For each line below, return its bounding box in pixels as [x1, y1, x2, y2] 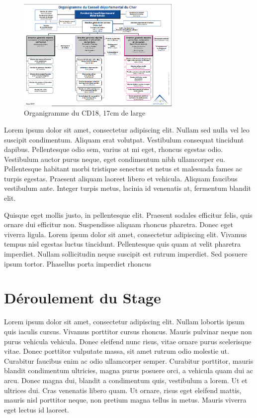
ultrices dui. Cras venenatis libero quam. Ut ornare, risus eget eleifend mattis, [4, 385, 242, 395]
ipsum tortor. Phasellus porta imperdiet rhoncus [4, 258, 152, 269]
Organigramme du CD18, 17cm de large [24, 108, 146, 118]
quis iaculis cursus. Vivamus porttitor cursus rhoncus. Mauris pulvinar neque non [4, 326, 252, 336]
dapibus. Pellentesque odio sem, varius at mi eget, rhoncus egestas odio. [4, 144, 223, 154]
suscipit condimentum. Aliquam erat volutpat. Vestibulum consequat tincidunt [4, 134, 244, 144]
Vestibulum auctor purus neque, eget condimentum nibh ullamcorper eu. [4, 153, 225, 164]
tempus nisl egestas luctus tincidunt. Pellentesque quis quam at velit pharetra [4, 239, 241, 249]
